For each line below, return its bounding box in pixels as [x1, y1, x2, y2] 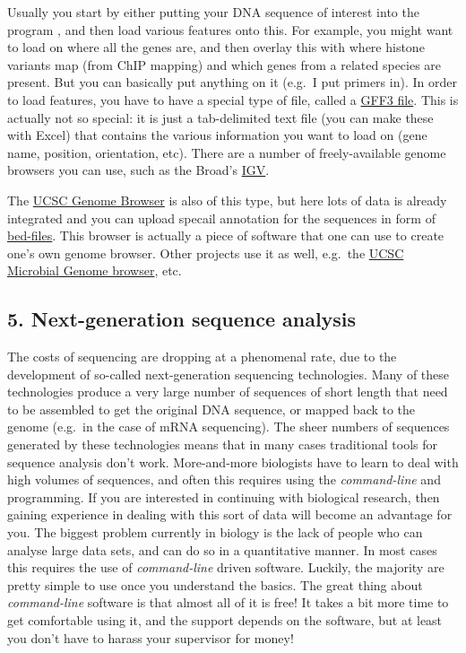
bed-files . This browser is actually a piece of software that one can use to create [7, 226, 444, 245]
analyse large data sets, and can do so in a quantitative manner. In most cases [7, 540, 437, 559]
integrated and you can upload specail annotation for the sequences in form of [7, 208, 436, 227]
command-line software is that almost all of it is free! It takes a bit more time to [7, 593, 449, 612]
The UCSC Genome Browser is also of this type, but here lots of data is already [7, 190, 447, 209]
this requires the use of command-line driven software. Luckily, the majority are [7, 558, 444, 577]
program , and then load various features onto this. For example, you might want [7, 20, 453, 39]
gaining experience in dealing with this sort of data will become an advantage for [7, 505, 453, 524]
